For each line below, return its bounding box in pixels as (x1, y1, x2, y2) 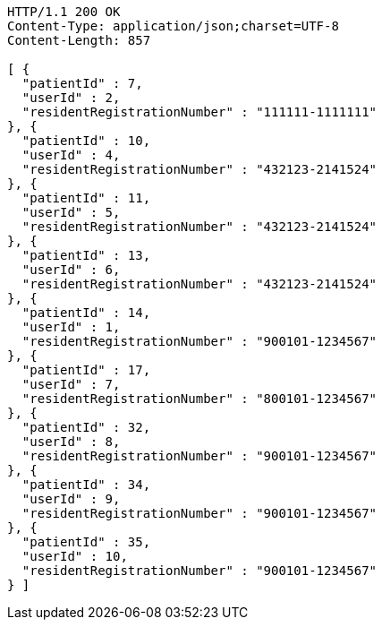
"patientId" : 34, (21, 477, 151, 492)
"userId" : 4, (21, 148, 121, 162)
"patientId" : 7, (21, 76, 143, 90)
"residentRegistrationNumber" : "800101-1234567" (21, 391, 378, 406)
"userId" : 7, (21, 377, 121, 391)
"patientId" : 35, (21, 535, 151, 549)
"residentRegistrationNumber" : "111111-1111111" (21, 105, 378, 119)
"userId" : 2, (21, 90, 121, 105)
